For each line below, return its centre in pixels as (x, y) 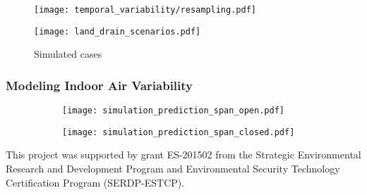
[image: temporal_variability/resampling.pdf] (145, 10)
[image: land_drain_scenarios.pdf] (118, 31)
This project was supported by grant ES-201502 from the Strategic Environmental (183, 155)
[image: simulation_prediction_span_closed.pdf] (179, 132)
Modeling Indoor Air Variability (100, 85)
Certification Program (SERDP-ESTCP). (95, 182)
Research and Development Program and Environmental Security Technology (173, 169)
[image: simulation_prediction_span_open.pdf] (173, 111)
